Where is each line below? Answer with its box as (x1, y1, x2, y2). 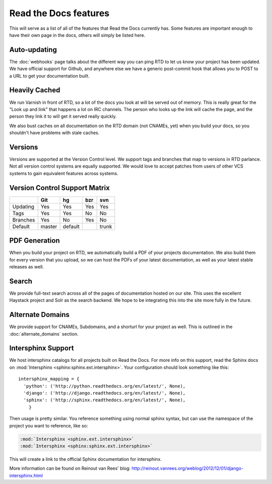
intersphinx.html (9, 472, 43, 478)
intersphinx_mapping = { (18, 376, 80, 382)
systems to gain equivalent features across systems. (9, 170, 118, 176)
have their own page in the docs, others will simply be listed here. (9, 32, 146, 38)
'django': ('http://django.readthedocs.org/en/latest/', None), (23, 390, 186, 396)
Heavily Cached (9, 86, 60, 94)
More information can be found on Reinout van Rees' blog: (9, 465, 131, 471)
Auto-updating (9, 45, 57, 54)
